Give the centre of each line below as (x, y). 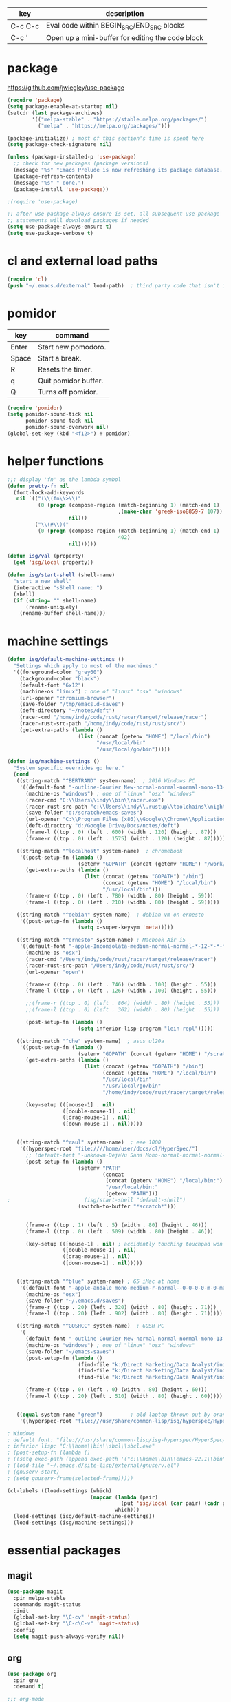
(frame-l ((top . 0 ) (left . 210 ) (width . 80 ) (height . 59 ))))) (122, 902)
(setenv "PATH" (100, 1168)
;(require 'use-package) (43, 202)
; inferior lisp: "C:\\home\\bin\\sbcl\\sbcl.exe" (81, 1446)
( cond (21, 775)
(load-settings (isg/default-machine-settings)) (84, 1517)
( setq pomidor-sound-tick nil (51, 414)
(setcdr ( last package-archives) (55, 113)
